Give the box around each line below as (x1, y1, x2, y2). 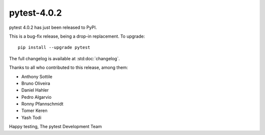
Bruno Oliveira (21, 80, 51, 86)
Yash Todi (21, 114, 42, 120)
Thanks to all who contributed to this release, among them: (9, 65, 129, 70)
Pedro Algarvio (21, 94, 52, 100)
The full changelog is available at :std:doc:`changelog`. (9, 55, 120, 61)
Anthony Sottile (21, 73, 53, 79)
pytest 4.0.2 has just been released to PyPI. (9, 24, 97, 30)
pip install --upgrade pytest (18, 45, 91, 50)
